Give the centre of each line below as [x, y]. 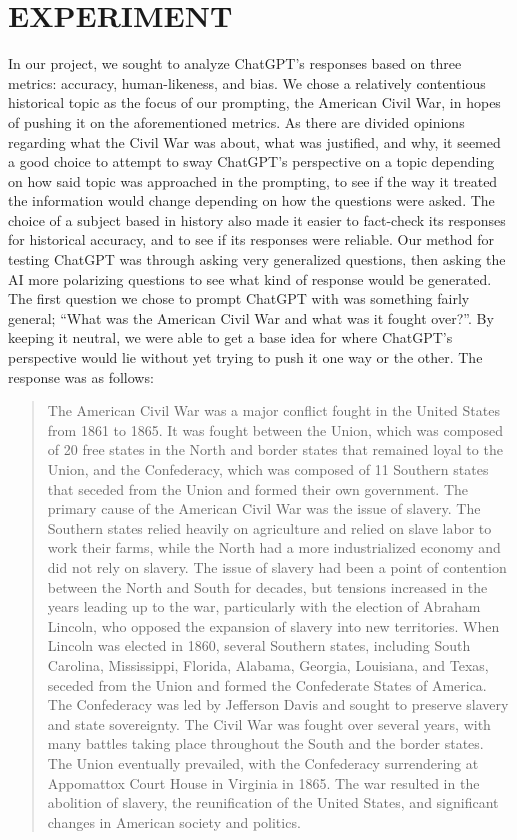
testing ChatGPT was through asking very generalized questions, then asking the [257, 259]
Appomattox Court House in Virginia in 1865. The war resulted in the [263, 782]
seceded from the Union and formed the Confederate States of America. [267, 684]
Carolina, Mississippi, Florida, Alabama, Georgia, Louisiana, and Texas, [268, 664]
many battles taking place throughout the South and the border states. [265, 743]
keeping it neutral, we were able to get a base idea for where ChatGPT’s [230, 337]
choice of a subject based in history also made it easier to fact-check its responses [257, 219]
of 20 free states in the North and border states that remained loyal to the [275, 449]
